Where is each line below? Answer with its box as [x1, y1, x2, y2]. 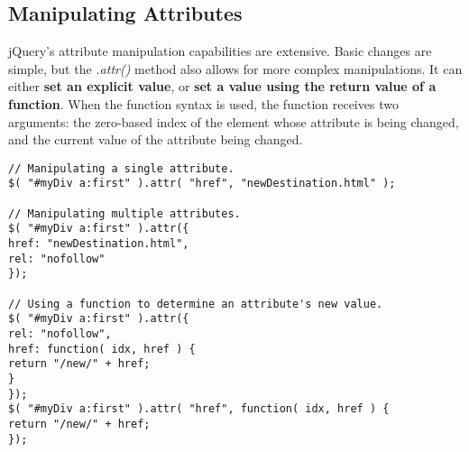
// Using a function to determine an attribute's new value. [8, 297, 383, 310]
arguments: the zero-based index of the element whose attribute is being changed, [8, 112, 459, 131]
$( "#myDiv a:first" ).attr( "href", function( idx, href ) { [8, 402, 390, 416]
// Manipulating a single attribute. [8, 161, 234, 175]
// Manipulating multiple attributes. [8, 207, 241, 220]
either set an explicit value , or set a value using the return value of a [8, 77, 437, 96]
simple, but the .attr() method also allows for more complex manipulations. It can [8, 59, 463, 78]
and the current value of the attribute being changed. [8, 130, 303, 149]
